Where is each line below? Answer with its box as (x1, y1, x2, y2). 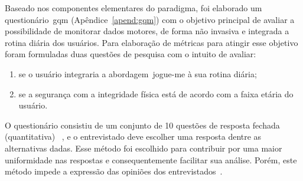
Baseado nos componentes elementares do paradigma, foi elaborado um (5, 2, 262, 14)
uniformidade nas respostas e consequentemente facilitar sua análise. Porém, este (5, 153, 297, 166)
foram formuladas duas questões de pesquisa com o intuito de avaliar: (5, 48, 256, 60)
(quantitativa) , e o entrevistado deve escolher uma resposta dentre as (5, 130, 262, 143)
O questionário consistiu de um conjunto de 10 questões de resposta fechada (5, 119, 280, 131)
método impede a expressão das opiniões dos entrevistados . (5, 165, 223, 177)
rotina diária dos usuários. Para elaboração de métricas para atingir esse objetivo (5, 36, 298, 48)
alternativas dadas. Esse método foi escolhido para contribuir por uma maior (5, 141, 282, 154)
